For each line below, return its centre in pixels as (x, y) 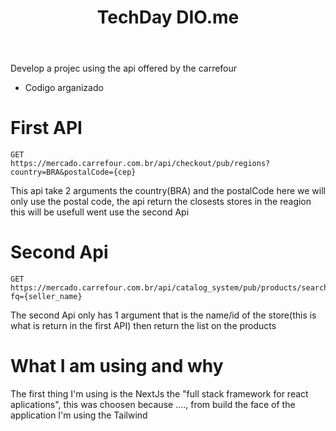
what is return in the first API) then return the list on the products (143, 326)
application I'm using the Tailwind (79, 415)
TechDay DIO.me (168, 17)
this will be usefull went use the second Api (100, 212)
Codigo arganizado (64, 88)
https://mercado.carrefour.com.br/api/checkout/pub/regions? (140, 164)
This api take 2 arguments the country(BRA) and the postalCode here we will (168, 191)
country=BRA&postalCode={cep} (73, 172)
